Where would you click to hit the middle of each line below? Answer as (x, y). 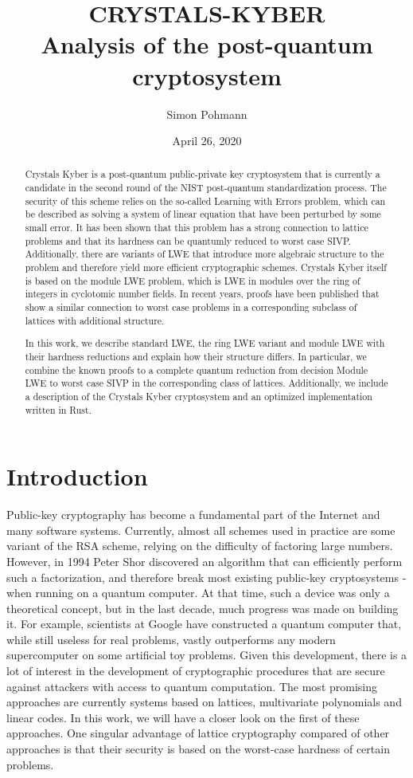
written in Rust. (58, 409)
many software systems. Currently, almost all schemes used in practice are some (201, 530)
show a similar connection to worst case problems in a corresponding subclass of (191, 307)
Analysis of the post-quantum (207, 44)
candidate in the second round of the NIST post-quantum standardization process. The (206, 188)
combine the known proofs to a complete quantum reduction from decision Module (197, 369)
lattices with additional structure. (95, 320)
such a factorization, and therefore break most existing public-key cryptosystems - (206, 577)
